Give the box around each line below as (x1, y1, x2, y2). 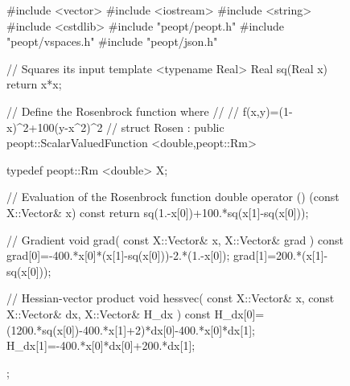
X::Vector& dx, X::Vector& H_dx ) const (6, 305, 211, 322)
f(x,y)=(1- (242, 102, 293, 119)
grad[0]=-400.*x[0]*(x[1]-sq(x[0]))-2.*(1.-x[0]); (6, 247, 230, 264)
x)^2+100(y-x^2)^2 (6, 118, 103, 135)
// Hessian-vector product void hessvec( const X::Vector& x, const (6, 289, 335, 306)
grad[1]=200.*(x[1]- (233, 247, 328, 264)
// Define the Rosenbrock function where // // (6, 102, 240, 119)
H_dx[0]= (214, 305, 265, 322)
